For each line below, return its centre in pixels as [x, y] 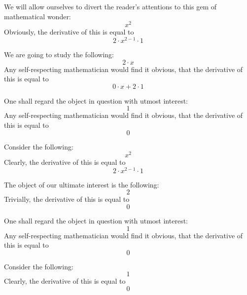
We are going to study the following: [59, 54]
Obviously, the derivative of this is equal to [69, 32]
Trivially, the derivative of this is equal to [67, 199]
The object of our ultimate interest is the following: [82, 184]
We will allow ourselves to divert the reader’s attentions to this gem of [110, 6]
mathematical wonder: [37, 16]
